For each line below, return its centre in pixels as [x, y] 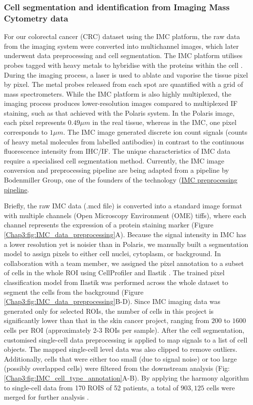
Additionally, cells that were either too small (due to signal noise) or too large [120, 358]
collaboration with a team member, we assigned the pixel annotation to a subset [124, 263]
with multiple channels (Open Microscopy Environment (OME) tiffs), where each [125, 215]
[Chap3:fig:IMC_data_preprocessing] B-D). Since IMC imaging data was [112, 301]
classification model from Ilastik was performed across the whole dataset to [116, 282]
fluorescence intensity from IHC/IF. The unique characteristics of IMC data [117, 151]
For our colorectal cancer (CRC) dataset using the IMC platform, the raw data [122, 36]
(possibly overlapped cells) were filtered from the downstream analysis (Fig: [117, 368]
